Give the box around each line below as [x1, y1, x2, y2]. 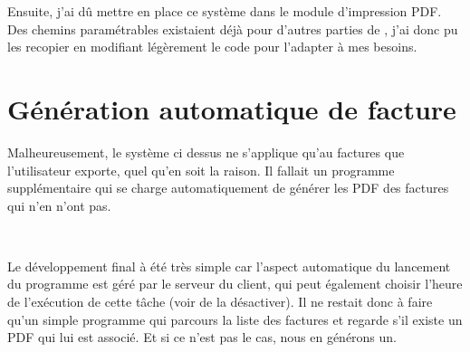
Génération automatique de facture [7, 90, 456, 127]
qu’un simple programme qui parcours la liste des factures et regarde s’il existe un [7, 309, 463, 328]
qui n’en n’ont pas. [7, 195, 111, 214]
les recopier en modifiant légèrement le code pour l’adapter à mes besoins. [7, 37, 417, 56]
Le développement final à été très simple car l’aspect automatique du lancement [7, 256, 451, 275]
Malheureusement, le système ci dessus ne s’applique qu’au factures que [7, 142, 405, 161]
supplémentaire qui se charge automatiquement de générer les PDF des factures [7, 178, 449, 197]
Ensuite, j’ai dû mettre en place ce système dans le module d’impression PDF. [7, 2, 442, 20]
